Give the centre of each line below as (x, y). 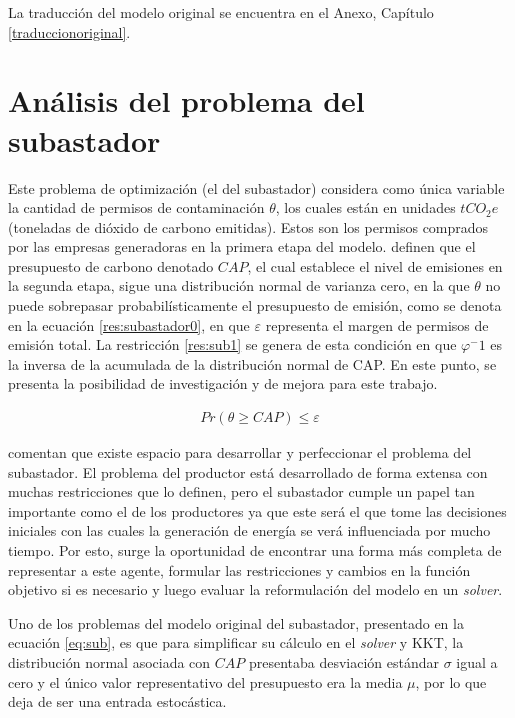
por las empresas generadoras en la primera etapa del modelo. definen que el (242, 246)
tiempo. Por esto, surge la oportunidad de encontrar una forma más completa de (255, 550)
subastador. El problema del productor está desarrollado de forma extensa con (248, 471)
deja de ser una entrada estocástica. (117, 701)
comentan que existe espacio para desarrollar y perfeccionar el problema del (240, 452)
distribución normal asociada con (109, 662)
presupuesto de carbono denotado (111, 265)
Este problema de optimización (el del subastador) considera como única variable (256, 187)
